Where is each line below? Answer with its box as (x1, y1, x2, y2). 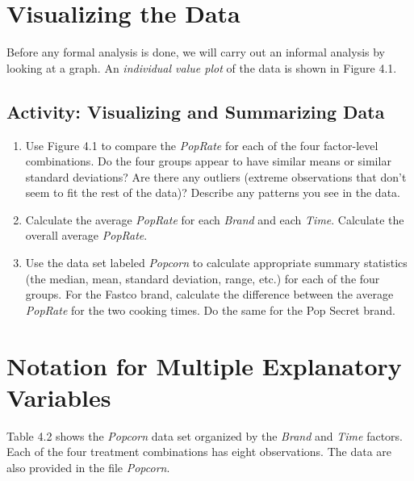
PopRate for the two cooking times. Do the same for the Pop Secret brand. (25, 301, 396, 318)
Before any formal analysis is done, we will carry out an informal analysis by (6, 44, 385, 61)
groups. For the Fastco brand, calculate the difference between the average (25, 286, 394, 303)
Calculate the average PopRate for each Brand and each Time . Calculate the (25, 211, 404, 228)
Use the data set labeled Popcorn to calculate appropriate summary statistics (25, 254, 408, 271)
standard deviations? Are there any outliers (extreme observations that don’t (25, 168, 407, 185)
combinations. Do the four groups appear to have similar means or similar (25, 153, 391, 169)
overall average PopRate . (25, 227, 148, 244)
